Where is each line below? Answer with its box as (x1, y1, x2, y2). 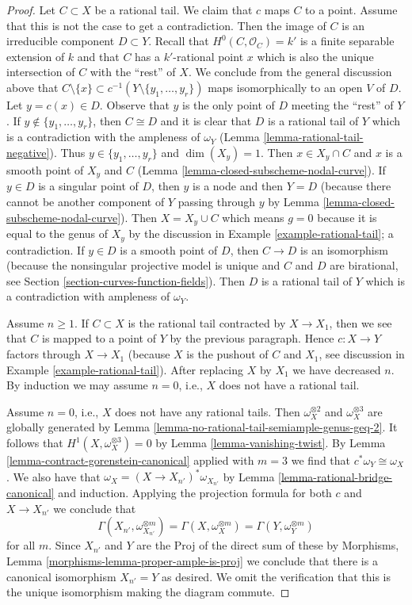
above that (6, 78, 59, 95)
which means (222, 209, 284, 225)
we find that (291, 452, 351, 469)
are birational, (330, 257, 399, 274)
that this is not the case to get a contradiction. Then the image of (6, 17, 326, 33)
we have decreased (292, 361, 381, 377)
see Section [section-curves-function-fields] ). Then (6, 272, 245, 289)
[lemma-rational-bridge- (278, 468, 393, 484)
